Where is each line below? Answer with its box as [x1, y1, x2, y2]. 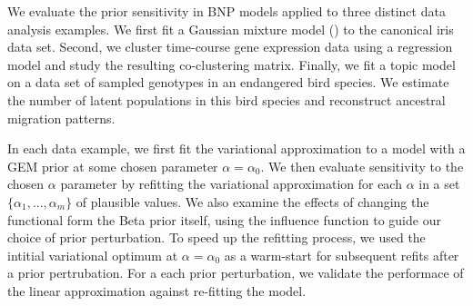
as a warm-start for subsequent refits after [224, 245, 459, 264]
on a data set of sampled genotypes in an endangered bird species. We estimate [7, 73, 449, 92]
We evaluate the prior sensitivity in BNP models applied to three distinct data [7, 2, 446, 20]
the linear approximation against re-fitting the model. [7, 281, 307, 300]
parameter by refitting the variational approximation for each [60, 174, 402, 193]
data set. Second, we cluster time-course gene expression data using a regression [7, 37, 453, 56]
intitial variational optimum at [7, 245, 178, 264]
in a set [418, 174, 460, 193]
